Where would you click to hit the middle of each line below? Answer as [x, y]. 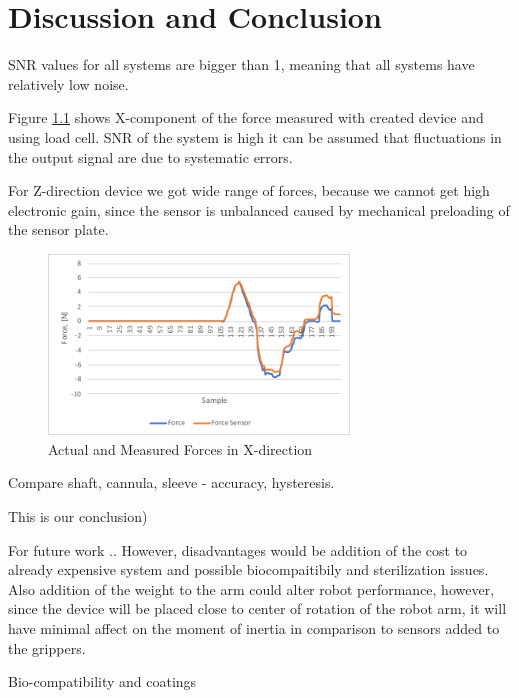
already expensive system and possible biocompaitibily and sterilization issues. [248, 569]
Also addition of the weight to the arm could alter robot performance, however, [251, 588]
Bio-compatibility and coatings [102, 681]
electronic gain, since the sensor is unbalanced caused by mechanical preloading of [259, 209]
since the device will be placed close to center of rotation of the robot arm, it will [257, 608]
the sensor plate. [58, 229]
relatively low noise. [68, 83]
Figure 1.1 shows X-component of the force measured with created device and [246, 117]
